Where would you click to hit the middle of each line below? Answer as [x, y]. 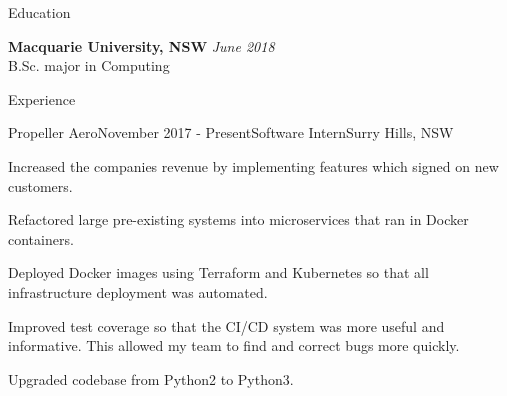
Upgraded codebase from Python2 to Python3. [151, 378]
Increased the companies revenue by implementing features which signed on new [253, 165]
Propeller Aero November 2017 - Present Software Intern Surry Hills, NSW [231, 132]
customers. [40, 185]
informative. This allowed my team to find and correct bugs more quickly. [234, 345]
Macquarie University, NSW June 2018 [141, 45]
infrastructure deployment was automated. [138, 291]
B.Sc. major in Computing [89, 65]
